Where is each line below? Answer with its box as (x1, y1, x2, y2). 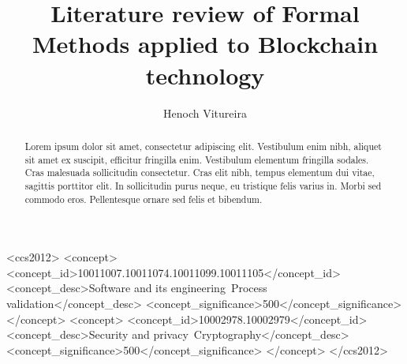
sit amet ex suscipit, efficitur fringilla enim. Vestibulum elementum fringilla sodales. (24, 152, 369, 166)
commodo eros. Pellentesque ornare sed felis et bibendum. (24, 192, 263, 205)
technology (145, 58, 265, 91)
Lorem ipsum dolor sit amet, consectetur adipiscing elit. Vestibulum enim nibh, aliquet (24, 139, 382, 152)
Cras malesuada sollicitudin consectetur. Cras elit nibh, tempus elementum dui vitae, (24, 166, 375, 179)
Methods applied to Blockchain (32, 28, 379, 60)
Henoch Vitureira (163, 104, 247, 121)
